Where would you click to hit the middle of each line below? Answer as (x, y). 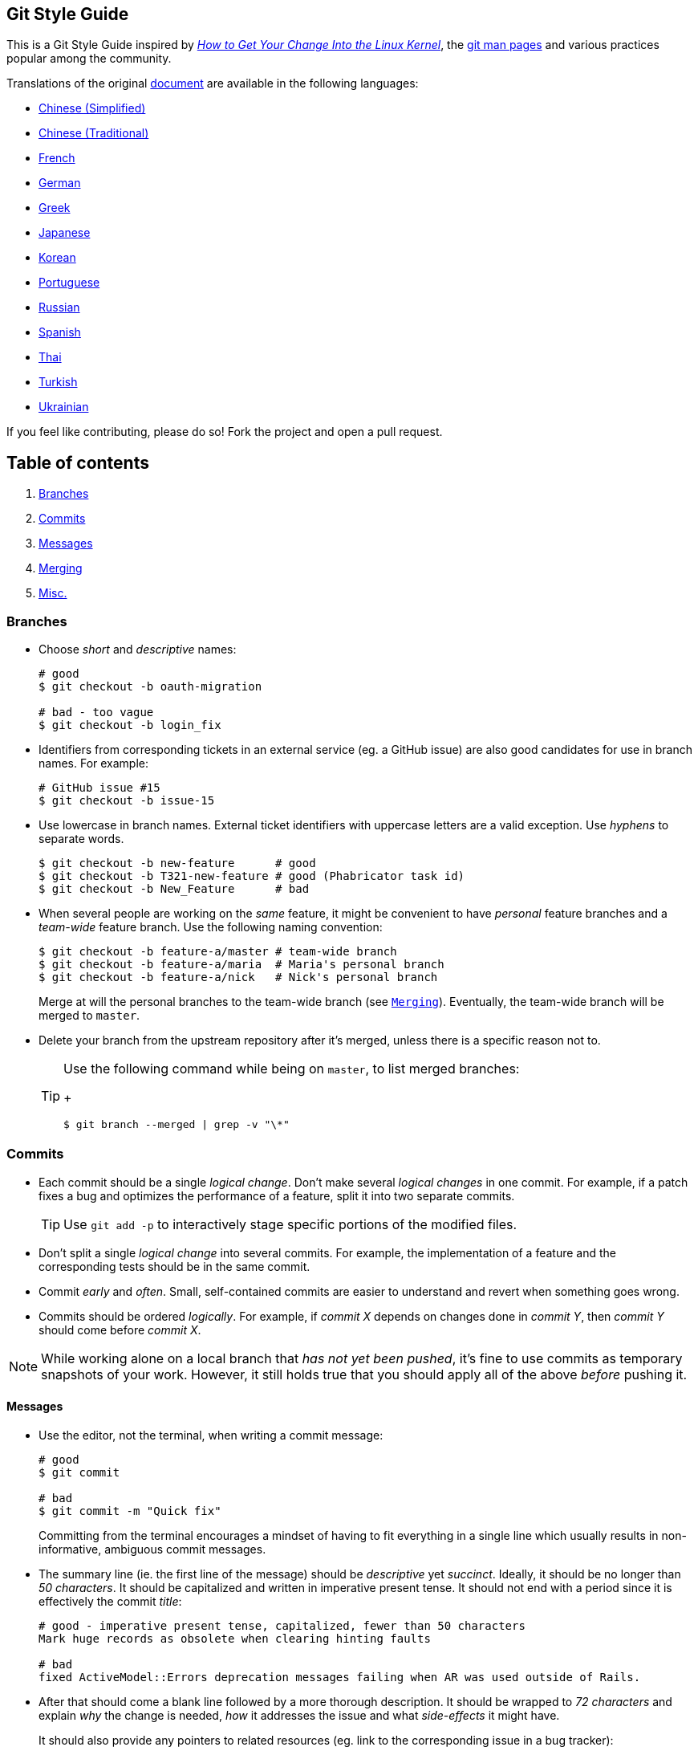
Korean (57, 258)
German (60, 183)
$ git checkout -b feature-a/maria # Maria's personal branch (241, 965)
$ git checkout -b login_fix (130, 725)
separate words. (81, 839)
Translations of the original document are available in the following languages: (213, 83)
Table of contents (78, 462)
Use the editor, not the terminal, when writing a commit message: (211, 1435)
